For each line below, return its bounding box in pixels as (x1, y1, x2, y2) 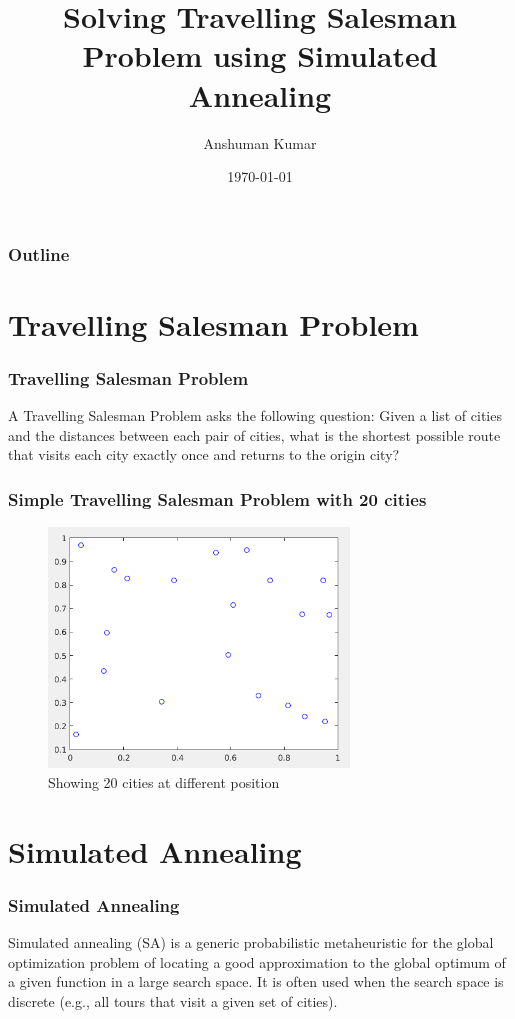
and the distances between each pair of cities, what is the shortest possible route (8, 424, 501, 445)
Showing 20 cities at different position (48, 772, 280, 793)
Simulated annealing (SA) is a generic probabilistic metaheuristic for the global (8, 932, 494, 953)
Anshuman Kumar (203, 132, 317, 153)
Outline (8, 241, 70, 266)
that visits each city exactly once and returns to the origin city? (8, 444, 400, 465)
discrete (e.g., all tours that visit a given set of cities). (8, 991, 338, 1012)
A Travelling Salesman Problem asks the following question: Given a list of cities (8, 405, 502, 426)
